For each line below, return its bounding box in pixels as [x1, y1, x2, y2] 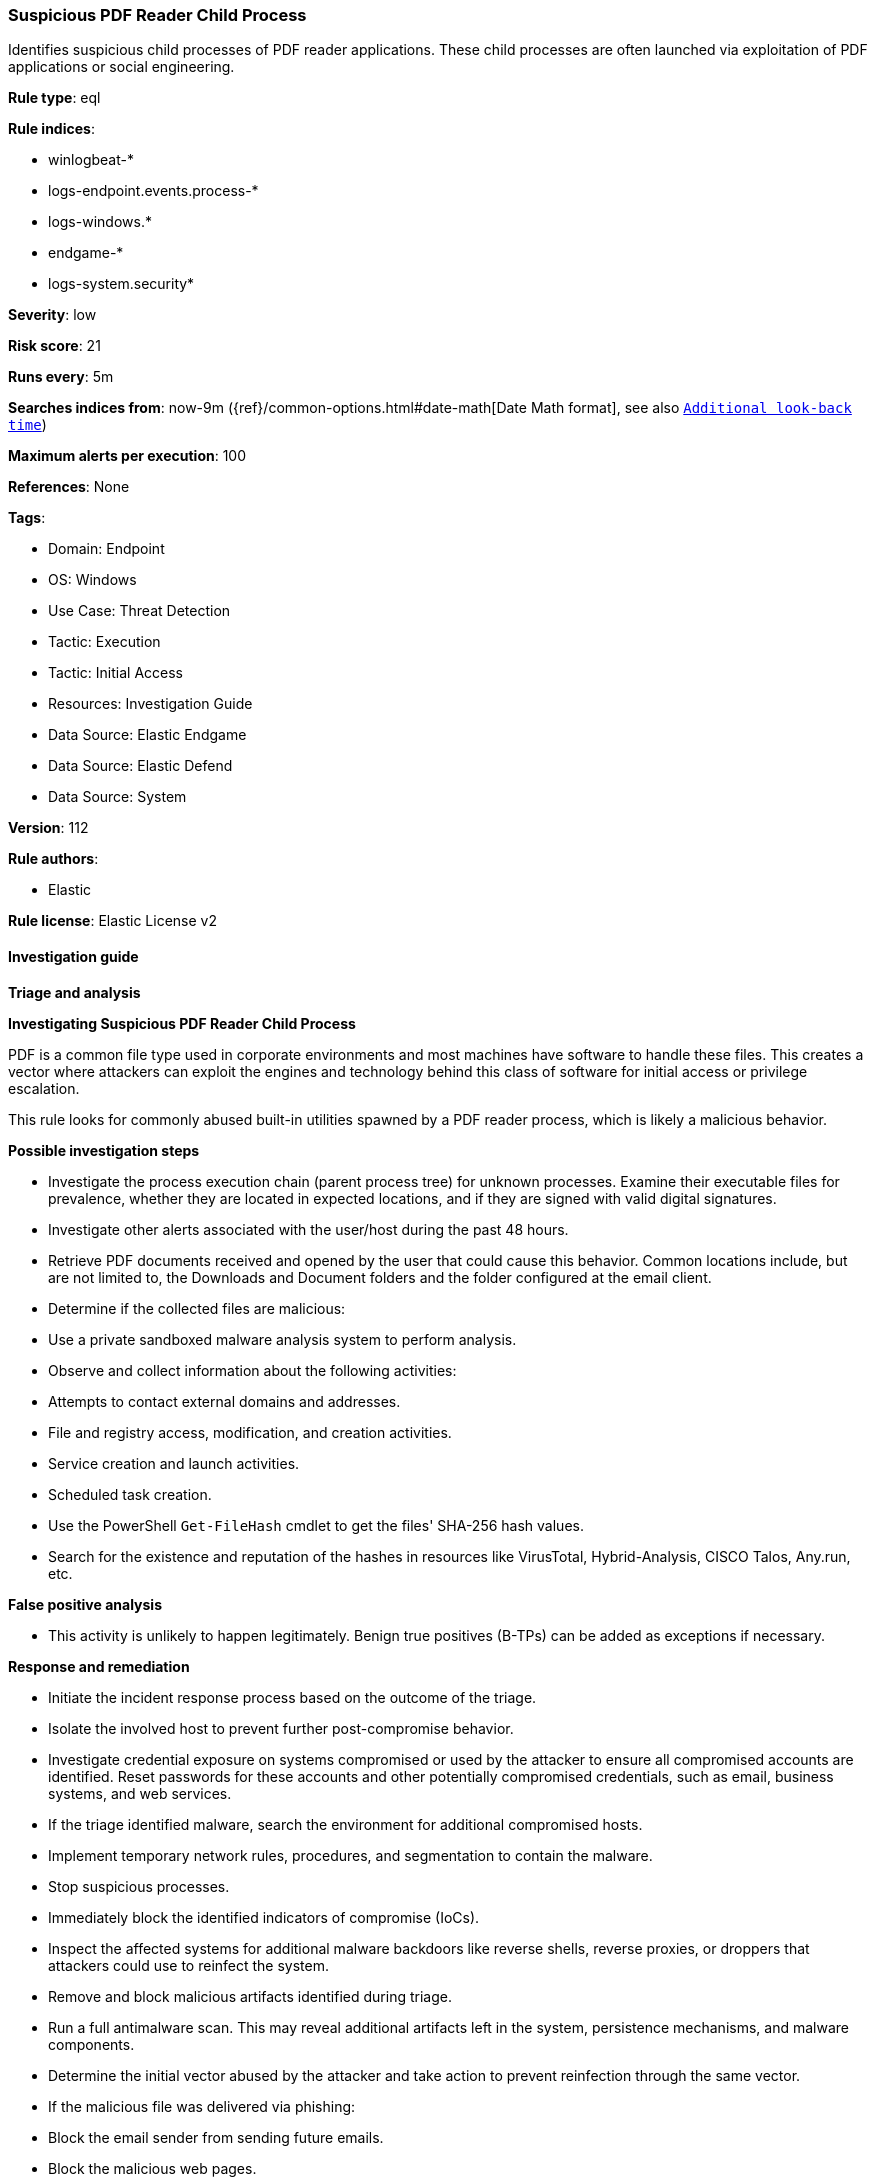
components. [48, 2035, 135, 2053]
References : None [8, 478, 130, 496]
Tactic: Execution [48, 633, 161, 651]
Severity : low [8, 306, 97, 324]
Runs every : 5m [8, 368, 114, 386]
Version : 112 [8, 819, 89, 837]
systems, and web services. [48, 1784, 232, 1802]
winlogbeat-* [48, 151, 134, 169]
